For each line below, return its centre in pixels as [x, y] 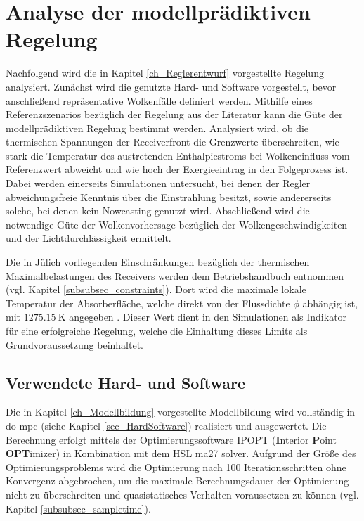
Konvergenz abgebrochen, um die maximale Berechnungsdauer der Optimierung [177, 481]
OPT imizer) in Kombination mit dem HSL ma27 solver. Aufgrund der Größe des [181, 453]
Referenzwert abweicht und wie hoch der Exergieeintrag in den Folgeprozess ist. [177, 169]
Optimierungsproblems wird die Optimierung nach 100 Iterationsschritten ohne [176, 467]
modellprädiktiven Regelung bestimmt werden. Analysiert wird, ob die [157, 128]
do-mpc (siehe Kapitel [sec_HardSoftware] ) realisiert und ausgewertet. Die [166, 425]
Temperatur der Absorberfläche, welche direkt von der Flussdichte [148, 303]
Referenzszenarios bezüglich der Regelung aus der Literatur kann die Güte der [174, 114]
